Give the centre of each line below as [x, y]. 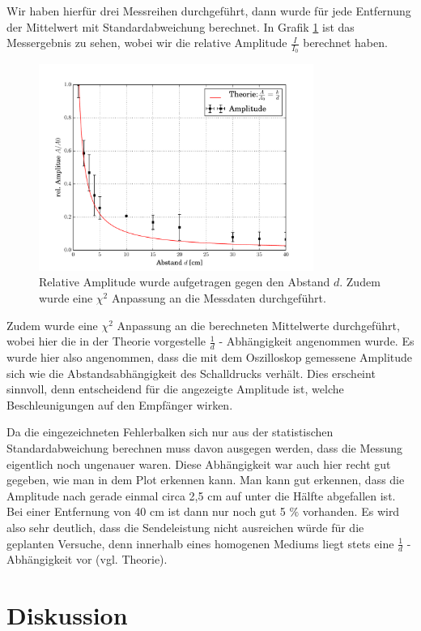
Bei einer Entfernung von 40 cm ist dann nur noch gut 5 [146, 511]
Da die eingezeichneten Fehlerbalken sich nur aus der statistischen [170, 432]
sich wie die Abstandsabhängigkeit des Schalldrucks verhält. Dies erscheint [191, 373]
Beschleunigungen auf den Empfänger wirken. [120, 404]
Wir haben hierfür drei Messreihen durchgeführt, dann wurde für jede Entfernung [209, 11]
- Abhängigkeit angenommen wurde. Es [317, 341]
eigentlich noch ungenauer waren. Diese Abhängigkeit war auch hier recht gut [199, 464]
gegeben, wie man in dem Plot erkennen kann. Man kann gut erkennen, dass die [206, 480]
